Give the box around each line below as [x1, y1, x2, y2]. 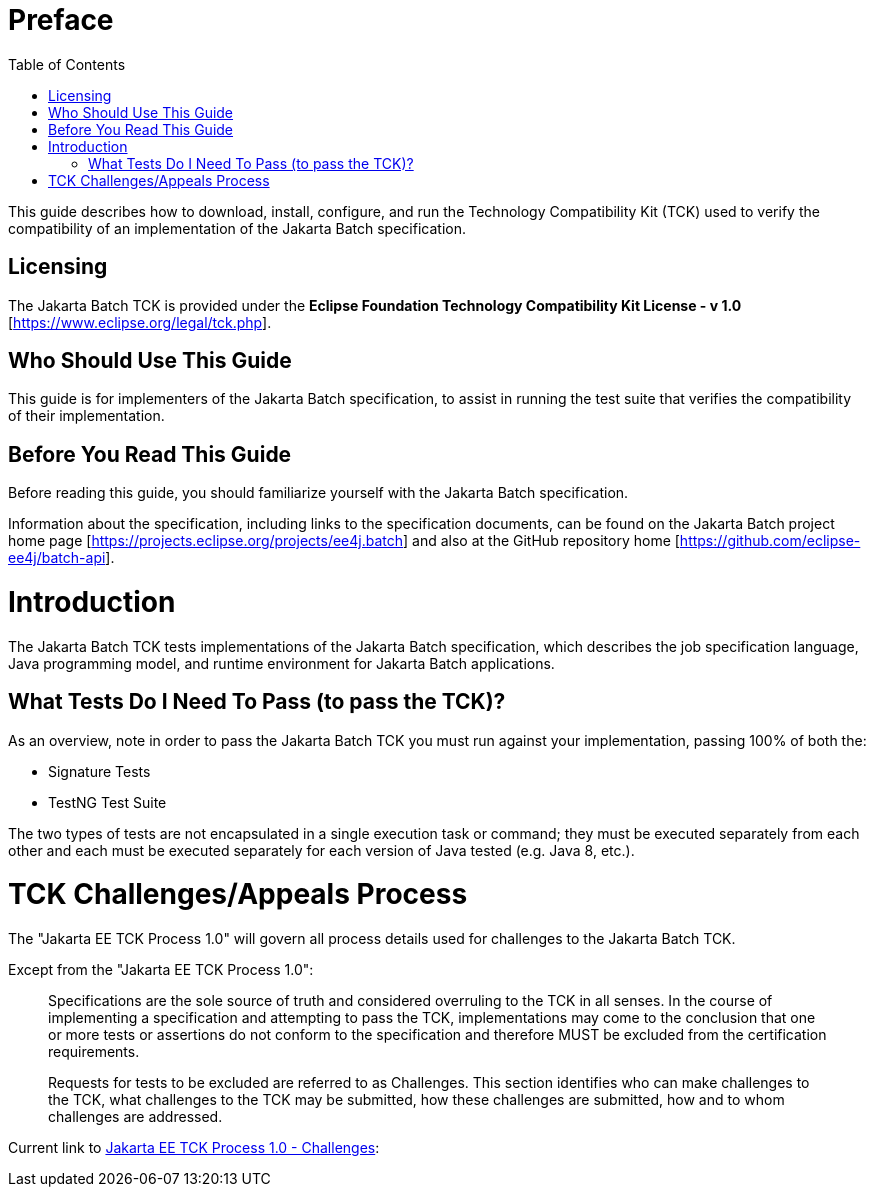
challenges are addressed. [48, 1108, 223, 1126]
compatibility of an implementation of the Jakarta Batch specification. [8, 219, 466, 237]
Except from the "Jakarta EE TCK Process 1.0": [8, 961, 314, 979]
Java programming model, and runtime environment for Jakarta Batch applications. [8, 654, 555, 672]
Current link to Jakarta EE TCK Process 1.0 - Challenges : [8, 1139, 380, 1157]
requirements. [48, 1043, 140, 1061]
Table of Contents [8, 55, 126, 73]
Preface [8, 3, 114, 37]
